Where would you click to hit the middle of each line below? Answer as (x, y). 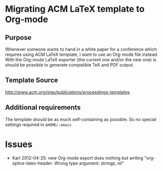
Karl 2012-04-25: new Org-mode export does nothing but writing (78, 158)
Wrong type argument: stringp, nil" (89, 163)
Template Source (32, 80)
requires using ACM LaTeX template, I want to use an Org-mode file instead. (81, 54)
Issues (19, 144)
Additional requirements (43, 108)
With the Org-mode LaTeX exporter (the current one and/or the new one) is (81, 60)
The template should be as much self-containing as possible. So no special (81, 119)
